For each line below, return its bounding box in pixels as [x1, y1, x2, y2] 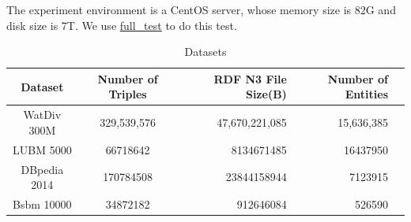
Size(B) [245, 86, 287, 102]
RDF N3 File [213, 70, 287, 87]
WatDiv [23, 106, 62, 123]
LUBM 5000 [12, 141, 72, 157]
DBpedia [21, 161, 64, 177]
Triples [108, 86, 147, 102]
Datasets [184, 43, 227, 60]
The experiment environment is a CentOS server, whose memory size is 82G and [6, 2, 396, 17]
